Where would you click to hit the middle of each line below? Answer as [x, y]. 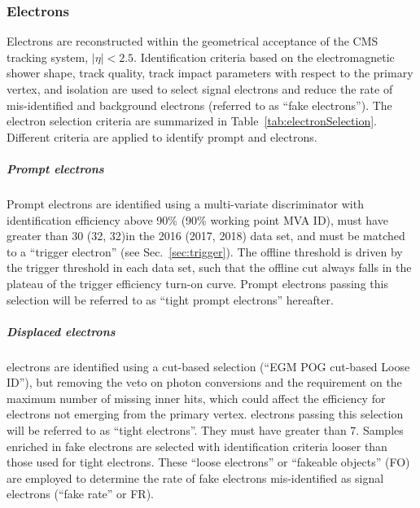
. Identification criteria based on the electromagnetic [264, 57]
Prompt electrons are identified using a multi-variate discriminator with [185, 203]
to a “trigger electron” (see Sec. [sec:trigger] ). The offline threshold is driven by [205, 251]
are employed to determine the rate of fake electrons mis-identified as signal [195, 477]
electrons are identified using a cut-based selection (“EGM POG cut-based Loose [208, 366]
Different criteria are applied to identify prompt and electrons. [162, 136]
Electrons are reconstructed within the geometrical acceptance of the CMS [192, 41]
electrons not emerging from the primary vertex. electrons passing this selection [205, 414]
